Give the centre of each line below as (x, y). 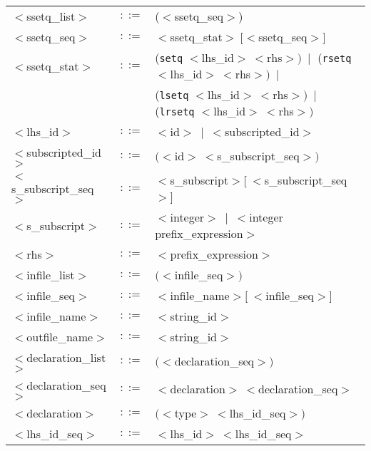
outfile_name (60, 337)
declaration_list (66, 357)
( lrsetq (175, 111)
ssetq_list (51, 16)
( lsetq (172, 94)
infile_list (51, 275)
